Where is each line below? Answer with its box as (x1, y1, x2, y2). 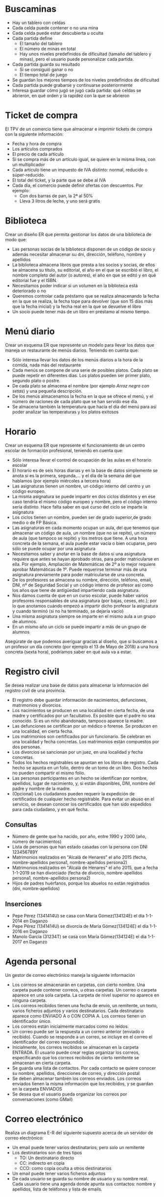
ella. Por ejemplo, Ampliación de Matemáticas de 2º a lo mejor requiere (12, 561, 156, 567)
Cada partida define (12, 35, 53, 41)
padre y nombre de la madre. (12, 786, 71, 791)
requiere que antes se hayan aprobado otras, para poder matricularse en (12, 556, 159, 562)
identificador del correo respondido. (12, 1039, 86, 1045)
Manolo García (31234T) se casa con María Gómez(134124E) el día (12, 934, 147, 940)
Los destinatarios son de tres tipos (12, 1150, 82, 1156)
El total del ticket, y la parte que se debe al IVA (12, 177, 106, 183)
